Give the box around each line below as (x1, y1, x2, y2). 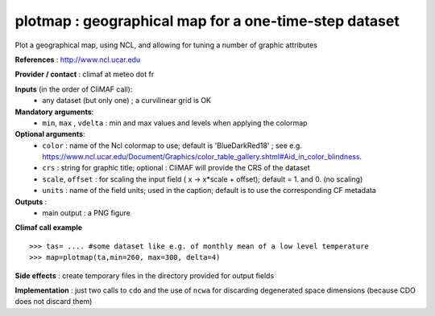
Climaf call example (14, 223, 83, 232)
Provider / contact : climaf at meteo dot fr (14, 69, 155, 80)
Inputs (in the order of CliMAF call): (14, 84, 133, 94)
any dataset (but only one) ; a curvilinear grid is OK (42, 96, 211, 105)
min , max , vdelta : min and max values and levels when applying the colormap (42, 117, 308, 128)
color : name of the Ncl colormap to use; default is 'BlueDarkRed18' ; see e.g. (42, 141, 302, 150)
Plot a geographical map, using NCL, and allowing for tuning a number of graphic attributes (14, 40, 318, 50)
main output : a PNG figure (42, 208, 130, 218)
